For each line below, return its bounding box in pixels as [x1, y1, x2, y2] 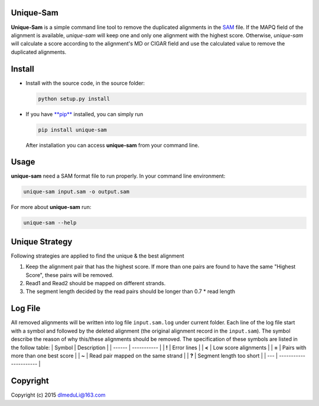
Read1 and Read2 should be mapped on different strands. [25, 280, 166, 287]
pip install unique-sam [38, 126, 108, 133]
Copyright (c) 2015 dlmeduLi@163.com [11, 391, 106, 399]
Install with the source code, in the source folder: [25, 79, 145, 86]
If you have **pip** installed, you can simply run [25, 110, 144, 118]
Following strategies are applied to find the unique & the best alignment [11, 252, 184, 259]
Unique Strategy [11, 237, 73, 247]
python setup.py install [38, 95, 110, 102]
